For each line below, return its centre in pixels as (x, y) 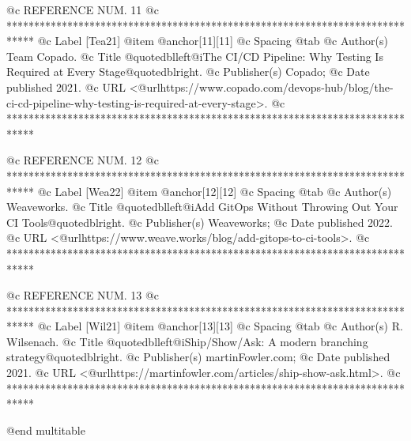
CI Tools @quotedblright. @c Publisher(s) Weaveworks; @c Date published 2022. (200, 222)
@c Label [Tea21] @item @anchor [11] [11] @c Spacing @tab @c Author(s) (213, 41)
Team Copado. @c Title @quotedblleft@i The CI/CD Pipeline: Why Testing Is (195, 56)
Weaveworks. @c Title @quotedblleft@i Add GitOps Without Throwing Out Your (202, 207)
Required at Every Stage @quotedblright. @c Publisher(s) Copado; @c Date (188, 72)
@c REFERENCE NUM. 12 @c (83, 160)
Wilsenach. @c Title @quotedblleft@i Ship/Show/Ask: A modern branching (187, 341)
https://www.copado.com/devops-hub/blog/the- (277, 87)
